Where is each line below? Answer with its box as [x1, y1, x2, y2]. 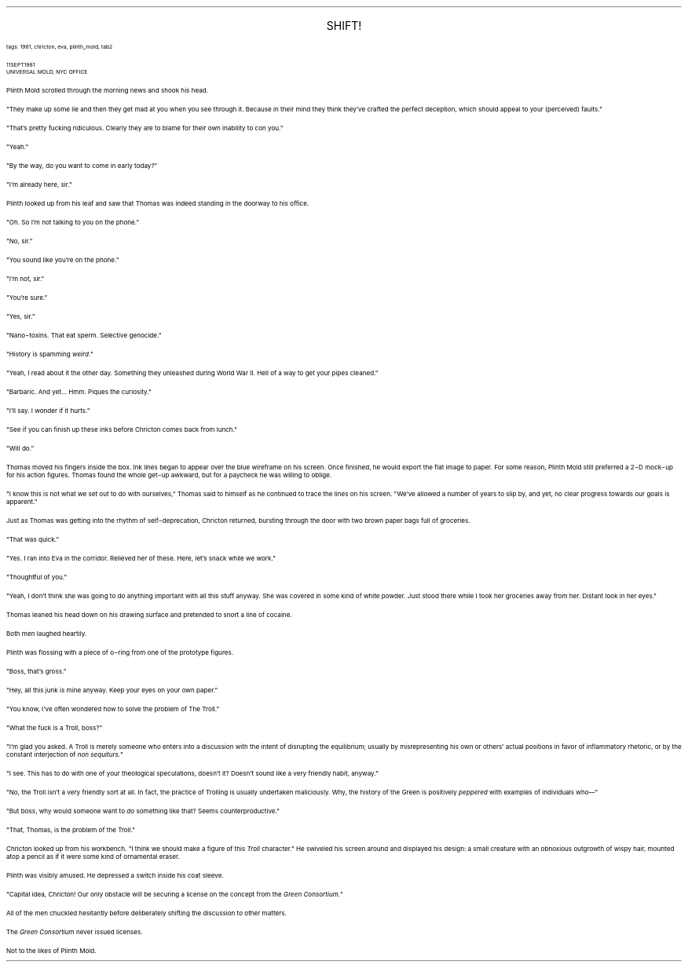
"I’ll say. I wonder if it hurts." [6, 407, 90, 415]
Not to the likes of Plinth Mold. [6, 947, 97, 955]
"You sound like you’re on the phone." [6, 256, 119, 264]
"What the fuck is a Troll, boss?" [6, 724, 103, 732]
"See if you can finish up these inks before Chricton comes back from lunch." [6, 426, 238, 433]
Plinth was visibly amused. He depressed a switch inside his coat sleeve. [6, 871, 224, 879]
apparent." [6, 498, 38, 506]
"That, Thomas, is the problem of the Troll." [6, 826, 136, 834]
